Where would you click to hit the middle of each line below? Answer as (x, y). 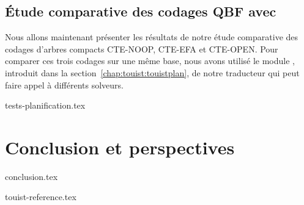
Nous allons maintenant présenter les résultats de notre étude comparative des (152, 37)
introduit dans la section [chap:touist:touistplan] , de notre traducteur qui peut (152, 72)
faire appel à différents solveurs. (65, 85)
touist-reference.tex (41, 197)
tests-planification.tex (45, 105)
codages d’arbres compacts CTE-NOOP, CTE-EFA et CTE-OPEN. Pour (142, 49)
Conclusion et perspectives (120, 147)
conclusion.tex (32, 176)
